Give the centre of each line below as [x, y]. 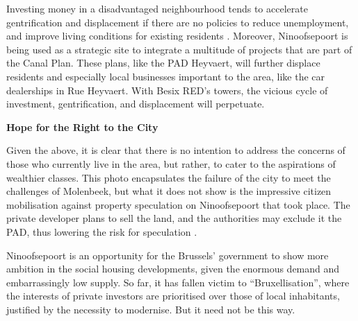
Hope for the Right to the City [82, 127]
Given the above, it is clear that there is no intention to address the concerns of [176, 150]
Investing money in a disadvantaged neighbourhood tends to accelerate [157, 8]
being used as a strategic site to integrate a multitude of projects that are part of [179, 49]
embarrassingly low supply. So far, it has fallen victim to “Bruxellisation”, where [178, 282]
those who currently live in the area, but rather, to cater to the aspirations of [171, 163]
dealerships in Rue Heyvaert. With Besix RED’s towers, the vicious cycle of [167, 90]
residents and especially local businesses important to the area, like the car [165, 76]
